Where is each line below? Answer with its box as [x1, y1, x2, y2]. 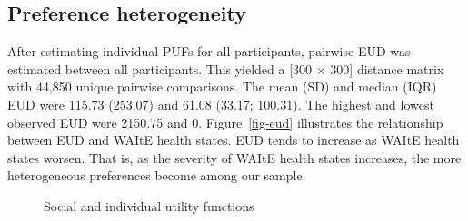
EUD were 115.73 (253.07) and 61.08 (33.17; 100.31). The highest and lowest [7, 94, 434, 113]
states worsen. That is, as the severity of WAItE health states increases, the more [7, 148, 462, 167]
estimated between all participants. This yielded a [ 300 [7, 59, 313, 78]
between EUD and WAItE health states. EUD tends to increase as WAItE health [7, 130, 460, 149]
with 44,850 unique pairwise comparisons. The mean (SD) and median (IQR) [7, 77, 437, 96]
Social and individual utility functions [44, 196, 254, 215]
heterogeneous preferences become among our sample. [7, 166, 306, 185]
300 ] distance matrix [330, 59, 444, 78]
